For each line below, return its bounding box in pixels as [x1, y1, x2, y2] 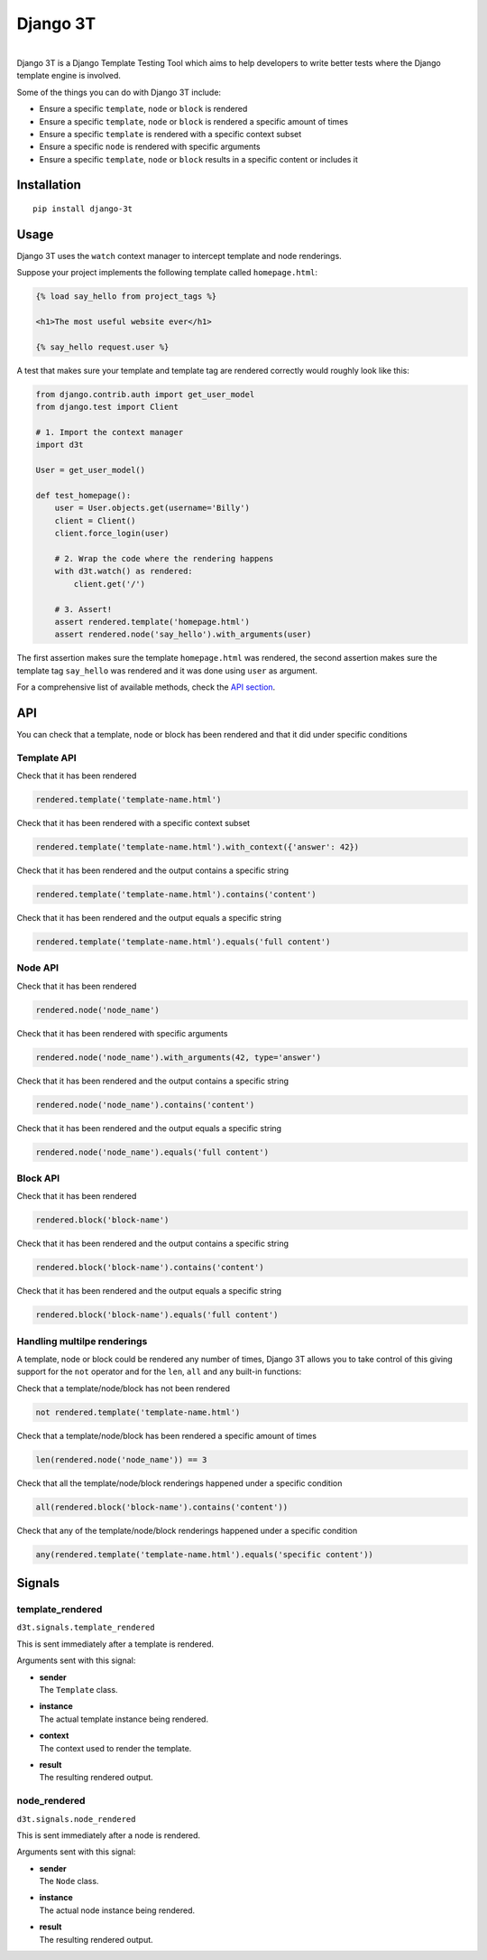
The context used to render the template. [39, 1742, 192, 1753]
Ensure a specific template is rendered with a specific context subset [39, 128, 302, 139]
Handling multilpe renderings [16, 1334, 148, 1347]
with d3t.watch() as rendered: [54, 566, 193, 577]
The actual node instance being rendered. [39, 1905, 196, 1916]
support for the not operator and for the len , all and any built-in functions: [16, 1366, 302, 1377]
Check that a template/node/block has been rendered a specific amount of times [16, 1430, 317, 1441]
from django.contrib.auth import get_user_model [35, 389, 255, 399]
